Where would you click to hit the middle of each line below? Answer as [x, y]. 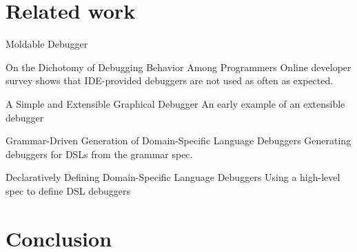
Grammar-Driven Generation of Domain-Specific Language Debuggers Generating [178, 140]
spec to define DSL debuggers [68, 190]
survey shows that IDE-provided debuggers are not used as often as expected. [170, 80]
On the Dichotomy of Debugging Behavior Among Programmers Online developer [178, 67]
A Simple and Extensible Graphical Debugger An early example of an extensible [175, 103]
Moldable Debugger [47, 44]
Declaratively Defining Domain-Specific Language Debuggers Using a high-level [173, 177]
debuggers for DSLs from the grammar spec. [99, 154]
